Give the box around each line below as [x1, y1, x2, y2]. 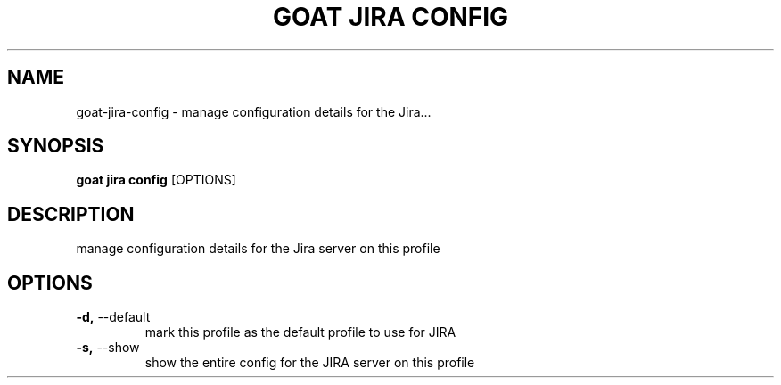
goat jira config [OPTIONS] [76, 172, 236, 188]
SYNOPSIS [7, 135, 104, 158]
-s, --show [76, 340, 140, 356]
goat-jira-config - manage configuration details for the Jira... [76, 103, 432, 119]
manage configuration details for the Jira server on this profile [76, 241, 440, 257]
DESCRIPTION [7, 202, 135, 225]
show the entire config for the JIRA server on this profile [144, 355, 475, 371]
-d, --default [76, 309, 151, 325]
